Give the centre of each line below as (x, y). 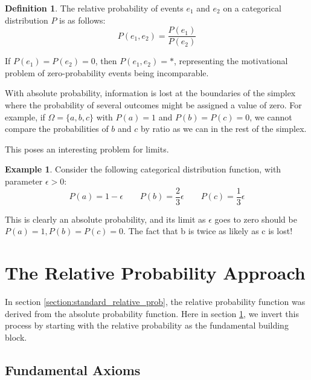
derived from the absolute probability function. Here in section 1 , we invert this (152, 313)
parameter (24, 181)
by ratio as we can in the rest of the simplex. (223, 129)
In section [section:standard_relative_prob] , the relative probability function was (155, 301)
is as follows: (82, 20)
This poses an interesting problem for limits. (87, 149)
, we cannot (271, 116)
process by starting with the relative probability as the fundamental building (147, 325)
